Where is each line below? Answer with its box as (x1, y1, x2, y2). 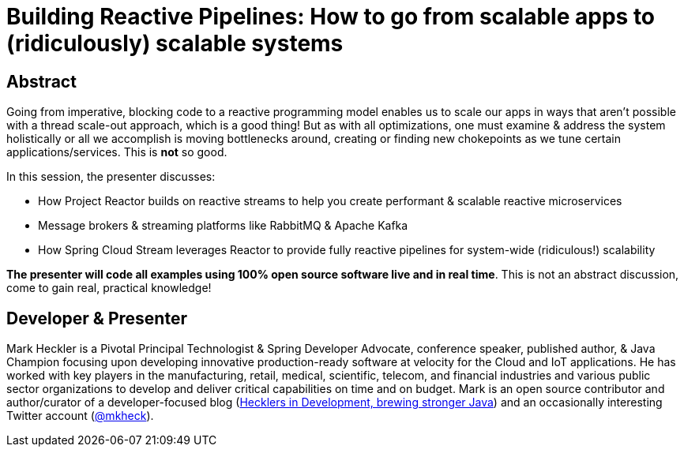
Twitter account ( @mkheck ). (6, 409, 154, 423)
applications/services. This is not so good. (6, 145, 227, 159)
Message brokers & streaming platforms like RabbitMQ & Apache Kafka (38, 219, 408, 233)
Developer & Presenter (6, 308, 187, 328)
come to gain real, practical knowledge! (6, 281, 212, 295)
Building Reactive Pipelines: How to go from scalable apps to (6, 3, 656, 30)
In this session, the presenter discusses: (6, 170, 216, 184)
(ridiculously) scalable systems (6, 30, 344, 57)
